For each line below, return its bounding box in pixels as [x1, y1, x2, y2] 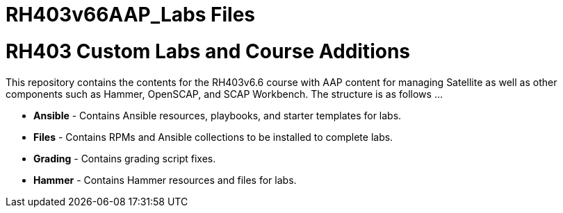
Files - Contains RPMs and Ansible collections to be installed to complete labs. [33, 130, 393, 143]
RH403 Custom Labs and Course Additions [6, 39, 410, 63]
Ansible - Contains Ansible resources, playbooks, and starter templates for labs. [33, 109, 402, 121]
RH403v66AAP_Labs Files [6, 3, 256, 26]
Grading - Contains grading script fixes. [33, 152, 216, 164]
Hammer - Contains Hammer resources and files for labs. [33, 173, 297, 186]
